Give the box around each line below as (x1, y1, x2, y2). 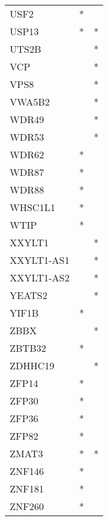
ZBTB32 (10, 341, 46, 355)
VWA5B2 (10, 95, 50, 109)
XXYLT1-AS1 (10, 253, 70, 267)
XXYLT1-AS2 (10, 271, 70, 284)
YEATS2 (10, 288, 48, 302)
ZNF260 (10, 499, 44, 513)
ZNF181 (10, 482, 44, 496)
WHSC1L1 (10, 200, 55, 214)
